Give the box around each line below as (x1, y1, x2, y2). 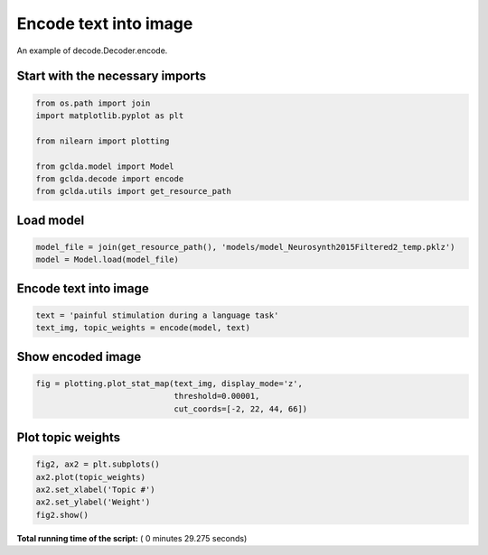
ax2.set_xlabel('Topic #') (35, 485, 155, 495)
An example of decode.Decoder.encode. (16, 45, 168, 56)
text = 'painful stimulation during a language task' (35, 310, 279, 320)
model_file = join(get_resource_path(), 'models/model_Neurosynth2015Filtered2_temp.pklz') (35, 242, 455, 252)
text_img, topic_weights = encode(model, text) (35, 323, 250, 333)
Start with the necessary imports (16, 69, 207, 84)
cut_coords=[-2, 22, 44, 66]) (174, 403, 308, 414)
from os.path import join (35, 97, 151, 108)
